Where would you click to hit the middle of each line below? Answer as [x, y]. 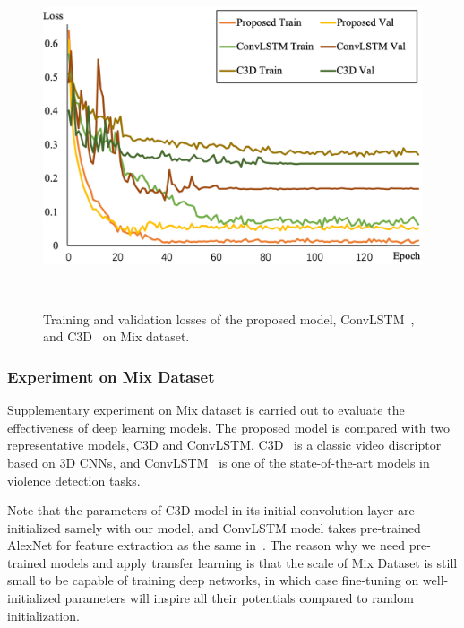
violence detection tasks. [74, 480]
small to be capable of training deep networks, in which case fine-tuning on [213, 580]
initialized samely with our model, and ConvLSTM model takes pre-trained [214, 527]
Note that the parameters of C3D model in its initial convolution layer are [211, 510]
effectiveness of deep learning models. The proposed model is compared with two [228, 427]
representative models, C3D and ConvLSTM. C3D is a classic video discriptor [224, 445]
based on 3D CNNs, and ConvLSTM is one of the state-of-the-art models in [219, 462]
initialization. [43, 615]
